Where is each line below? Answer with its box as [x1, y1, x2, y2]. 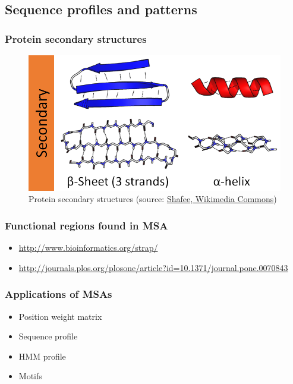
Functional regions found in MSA [5, 218, 168, 232]
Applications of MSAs [5, 287, 112, 301]
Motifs [18, 370, 42, 382]
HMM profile [18, 350, 66, 362]
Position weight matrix [18, 310, 102, 322]
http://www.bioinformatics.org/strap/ [18, 241, 158, 254]
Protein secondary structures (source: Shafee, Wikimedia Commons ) [29, 193, 277, 205]
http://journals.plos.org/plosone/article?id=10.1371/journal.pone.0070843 [18, 261, 288, 273]
